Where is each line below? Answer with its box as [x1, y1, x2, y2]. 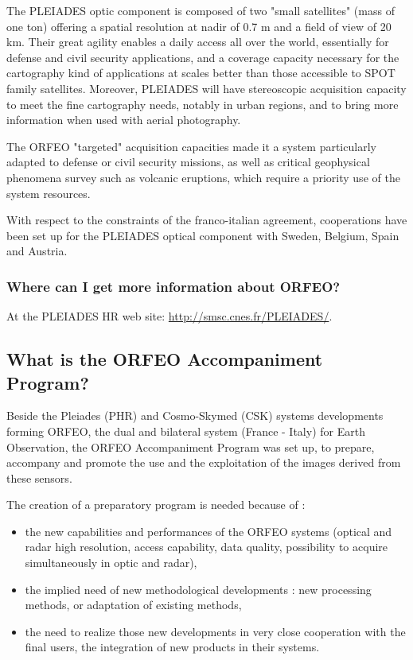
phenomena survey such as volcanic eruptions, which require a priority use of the [6, 169, 400, 185]
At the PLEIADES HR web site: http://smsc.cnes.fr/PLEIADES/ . [6, 308, 333, 324]
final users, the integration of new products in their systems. [25, 639, 320, 655]
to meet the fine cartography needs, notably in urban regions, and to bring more [6, 95, 399, 112]
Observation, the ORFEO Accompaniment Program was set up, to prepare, [6, 438, 375, 455]
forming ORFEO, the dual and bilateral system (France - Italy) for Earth [6, 422, 365, 439]
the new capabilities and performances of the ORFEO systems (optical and [25, 522, 392, 539]
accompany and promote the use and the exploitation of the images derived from [6, 454, 401, 471]
